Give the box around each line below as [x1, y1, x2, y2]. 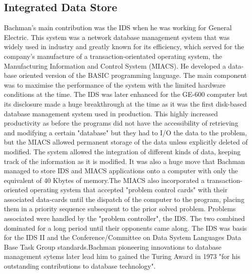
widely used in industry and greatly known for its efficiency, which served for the [4, 41, 244, 52]
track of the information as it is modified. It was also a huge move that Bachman [4, 156, 245, 166]
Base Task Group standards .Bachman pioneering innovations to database [4, 241, 221, 252]
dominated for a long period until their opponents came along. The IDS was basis [4, 222, 247, 233]
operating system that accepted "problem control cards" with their [30, 184, 228, 195]
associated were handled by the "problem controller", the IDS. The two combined [4, 213, 245, 223]
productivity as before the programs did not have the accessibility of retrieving [4, 118, 238, 128]
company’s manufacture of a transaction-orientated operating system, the [4, 51, 222, 61]
